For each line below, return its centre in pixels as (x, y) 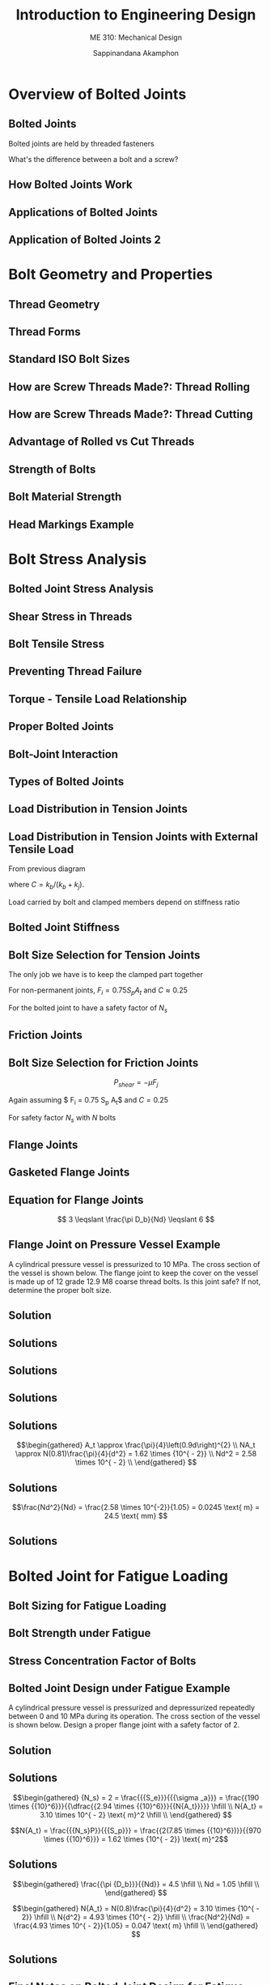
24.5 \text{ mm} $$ (136, 1515)
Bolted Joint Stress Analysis (81, 589)
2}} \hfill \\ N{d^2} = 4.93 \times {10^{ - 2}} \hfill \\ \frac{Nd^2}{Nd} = (136, 1917)
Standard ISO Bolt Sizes (70, 359)
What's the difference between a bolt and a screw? (93, 159)
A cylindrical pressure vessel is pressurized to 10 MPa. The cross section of (134, 1264)
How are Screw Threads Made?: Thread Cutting (131, 414)
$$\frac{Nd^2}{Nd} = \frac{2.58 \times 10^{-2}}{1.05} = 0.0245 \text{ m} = (136, 1507)
